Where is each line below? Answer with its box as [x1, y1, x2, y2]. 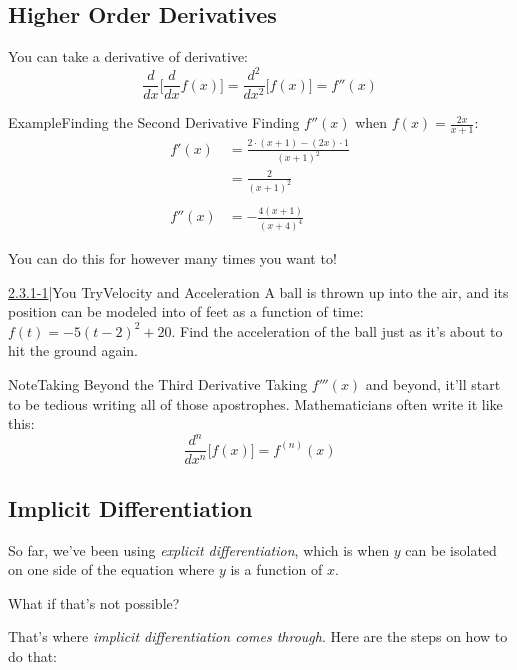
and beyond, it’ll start [365, 374, 501, 395]
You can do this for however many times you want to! [8, 248, 337, 269]
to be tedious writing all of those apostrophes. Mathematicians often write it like [8, 393, 503, 414]
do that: [8, 645, 58, 666]
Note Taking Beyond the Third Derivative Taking [8, 374, 308, 395]
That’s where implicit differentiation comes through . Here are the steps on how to [8, 626, 508, 647]
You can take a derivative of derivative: [8, 46, 249, 67]
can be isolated [405, 539, 497, 560]
